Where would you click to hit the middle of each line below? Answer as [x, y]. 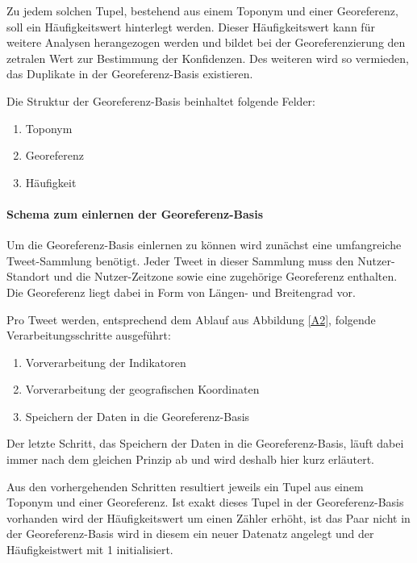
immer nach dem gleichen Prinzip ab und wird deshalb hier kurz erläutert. [190, 459]
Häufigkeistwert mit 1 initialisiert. [90, 550]
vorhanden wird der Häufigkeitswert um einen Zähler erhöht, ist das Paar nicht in [208, 517]
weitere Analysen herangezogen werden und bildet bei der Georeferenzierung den [206, 42]
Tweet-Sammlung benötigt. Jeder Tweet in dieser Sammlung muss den [180, 260]
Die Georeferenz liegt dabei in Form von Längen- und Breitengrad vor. [181, 292]
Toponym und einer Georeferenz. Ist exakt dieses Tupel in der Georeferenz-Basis [205, 502]
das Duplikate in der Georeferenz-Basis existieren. [130, 74]
